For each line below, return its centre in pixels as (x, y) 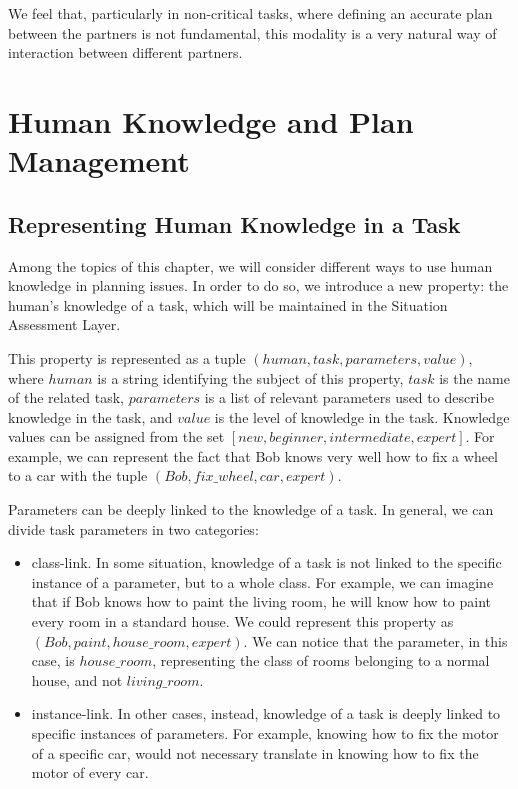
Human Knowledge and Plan (211, 120)
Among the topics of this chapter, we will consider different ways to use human (250, 265)
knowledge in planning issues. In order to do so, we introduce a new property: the (258, 285)
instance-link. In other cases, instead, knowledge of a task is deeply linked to (266, 713)
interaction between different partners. (125, 52)
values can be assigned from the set (116, 436)
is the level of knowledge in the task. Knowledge (362, 416)
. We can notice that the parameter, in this (375, 640)
